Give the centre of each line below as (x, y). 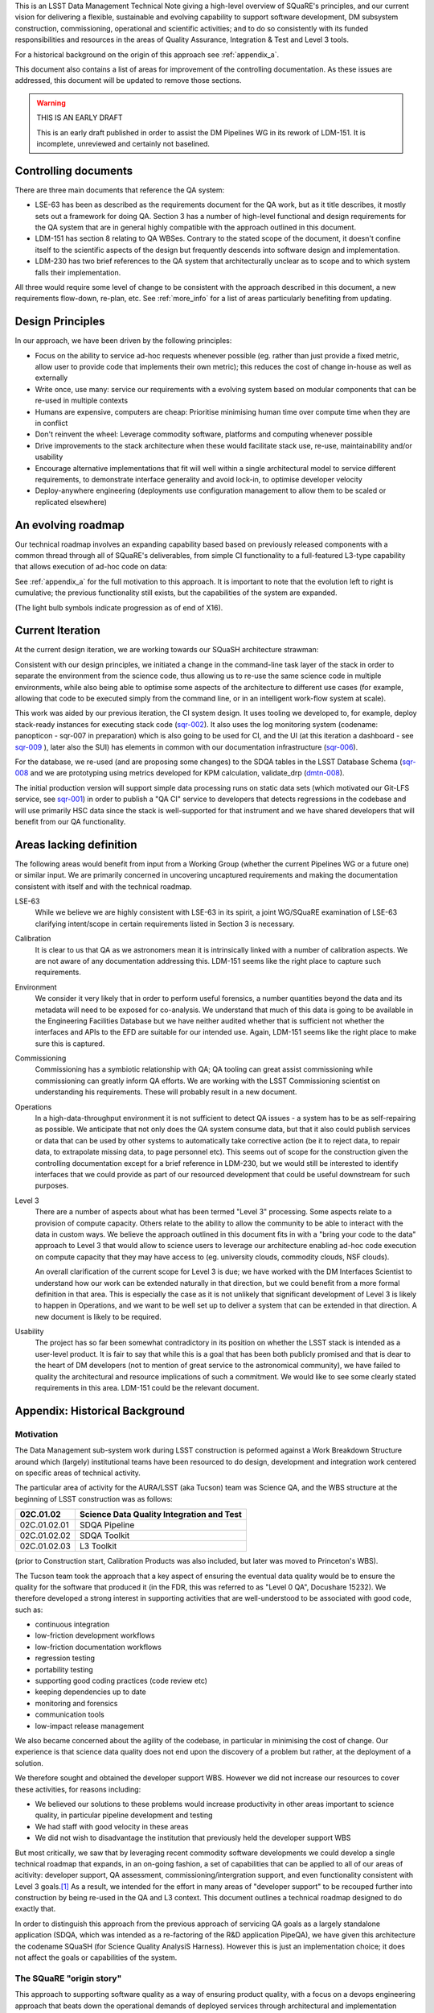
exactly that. (35, 1909)
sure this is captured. (70, 1044)
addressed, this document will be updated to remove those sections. (128, 81)
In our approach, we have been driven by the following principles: (123, 341)
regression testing (65, 1658)
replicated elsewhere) (71, 502)
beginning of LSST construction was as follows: (94, 1498)
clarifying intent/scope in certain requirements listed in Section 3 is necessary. (165, 924)
